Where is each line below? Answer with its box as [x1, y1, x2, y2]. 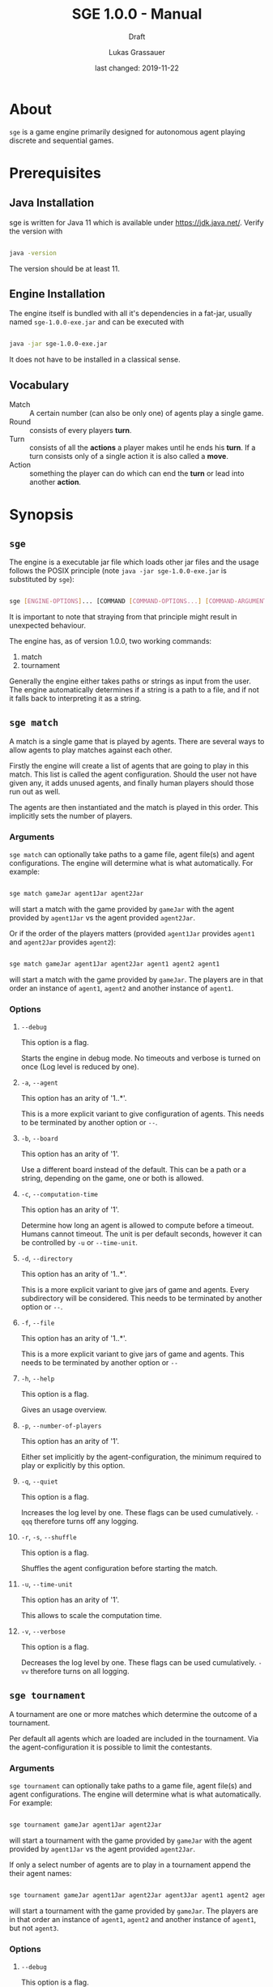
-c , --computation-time [20, 1189, 98, 1199]
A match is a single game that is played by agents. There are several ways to [9, 736, 265, 746]
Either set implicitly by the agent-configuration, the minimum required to [20, 1452, 262, 1462]
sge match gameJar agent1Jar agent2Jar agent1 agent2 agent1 [9, 960, 220, 968]
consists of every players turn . [29, 426, 132, 435]
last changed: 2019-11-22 [95, 62, 179, 73]
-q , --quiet [20, 1476, 59, 1486]
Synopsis [9, 506, 74, 524]
